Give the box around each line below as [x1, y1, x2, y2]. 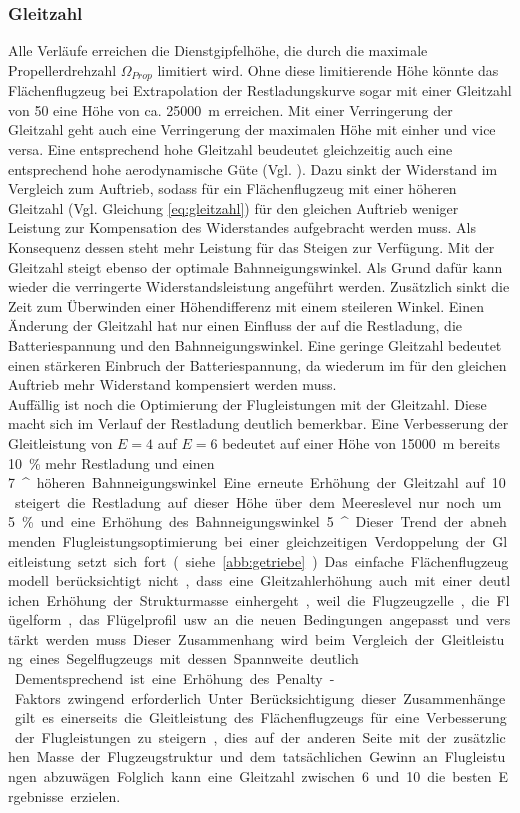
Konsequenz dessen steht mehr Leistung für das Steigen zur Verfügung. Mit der [8, 237, 495, 258]
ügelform [8, 609, 62, 630]
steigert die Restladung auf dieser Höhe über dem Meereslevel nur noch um [14, 491, 502, 512]
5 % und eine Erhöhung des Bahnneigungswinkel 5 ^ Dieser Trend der [8, 511, 464, 532]
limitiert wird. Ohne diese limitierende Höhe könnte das [157, 59, 499, 80]
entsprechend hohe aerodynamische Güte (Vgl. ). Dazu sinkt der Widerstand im [8, 158, 498, 179]
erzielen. [70, 785, 121, 806]
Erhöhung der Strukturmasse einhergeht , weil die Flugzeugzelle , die [46, 589, 490, 610]
